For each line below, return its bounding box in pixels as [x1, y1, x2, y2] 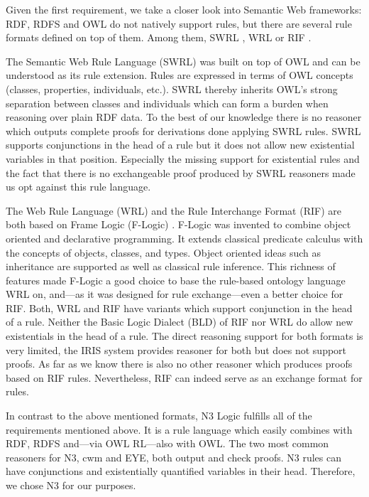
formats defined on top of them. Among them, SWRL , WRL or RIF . [6, 30, 312, 45]
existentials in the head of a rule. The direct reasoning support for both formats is [6, 328, 363, 343]
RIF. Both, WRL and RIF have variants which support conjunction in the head [6, 300, 353, 315]
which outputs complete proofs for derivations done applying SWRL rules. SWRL [6, 123, 361, 138]
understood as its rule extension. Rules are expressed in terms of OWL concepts [6, 68, 353, 82]
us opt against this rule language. [6, 179, 151, 194]
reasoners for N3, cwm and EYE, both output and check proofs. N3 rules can [6, 449, 342, 464]
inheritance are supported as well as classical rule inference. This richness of [6, 259, 336, 274]
